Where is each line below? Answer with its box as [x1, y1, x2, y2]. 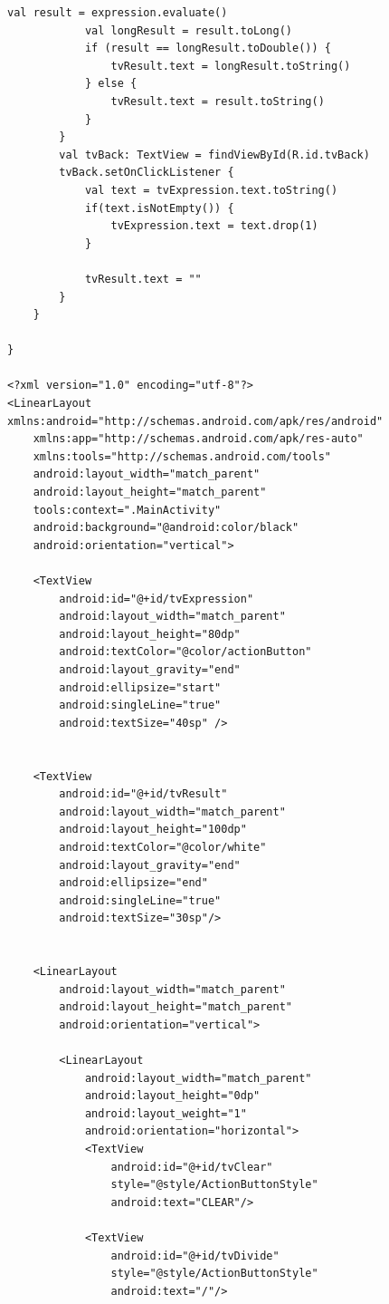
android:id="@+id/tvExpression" [59, 592, 254, 605]
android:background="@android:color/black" [33, 521, 299, 535]
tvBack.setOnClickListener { [59, 166, 234, 179]
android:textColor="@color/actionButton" [59, 645, 312, 659]
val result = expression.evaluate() [7, 6, 228, 19]
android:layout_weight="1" [84, 1106, 247, 1120]
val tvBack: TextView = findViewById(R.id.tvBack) [59, 148, 370, 161]
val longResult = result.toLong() [84, 24, 292, 37]
